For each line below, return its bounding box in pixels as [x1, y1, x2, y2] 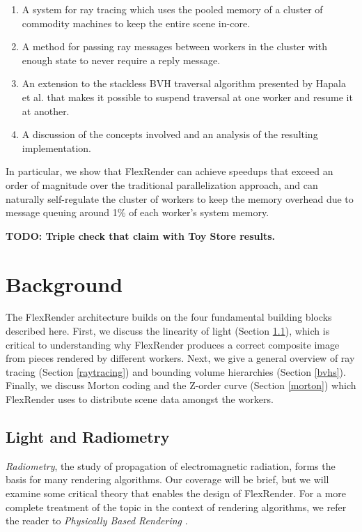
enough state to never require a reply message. [22, 52, 221, 67]
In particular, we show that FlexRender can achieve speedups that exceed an [6, 164, 333, 178]
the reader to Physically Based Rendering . [6, 513, 188, 528]
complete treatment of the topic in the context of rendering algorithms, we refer [6, 499, 347, 514]
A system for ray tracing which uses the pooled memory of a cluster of [22, 2, 323, 16]
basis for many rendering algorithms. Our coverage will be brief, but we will [6, 472, 329, 487]
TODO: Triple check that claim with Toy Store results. [6, 228, 276, 243]
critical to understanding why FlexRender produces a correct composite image [6, 337, 340, 351]
